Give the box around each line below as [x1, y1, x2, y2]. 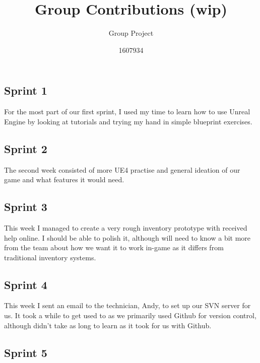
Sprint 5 [4, 344, 47, 360]
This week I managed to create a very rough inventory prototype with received [4, 222, 247, 233]
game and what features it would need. [4, 174, 124, 185]
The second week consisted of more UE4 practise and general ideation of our [4, 164, 240, 175]
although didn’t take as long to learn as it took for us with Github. [4, 320, 212, 330]
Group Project [108, 28, 154, 38]
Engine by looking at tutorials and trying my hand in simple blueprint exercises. [4, 116, 252, 126]
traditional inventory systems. [4, 252, 96, 262]
